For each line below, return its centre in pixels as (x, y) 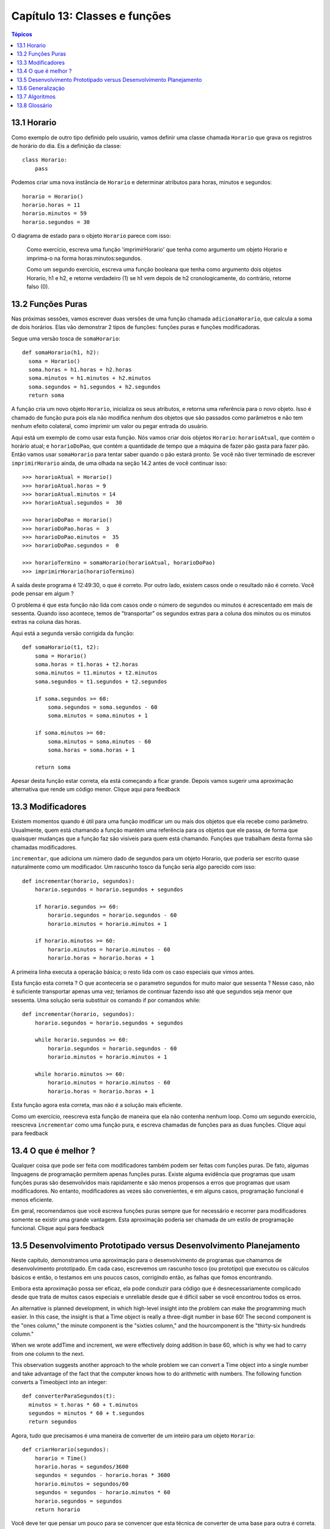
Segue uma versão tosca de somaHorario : (66, 338)
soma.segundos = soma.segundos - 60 (103, 707)
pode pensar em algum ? (42, 594)
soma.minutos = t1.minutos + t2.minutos (96, 673)
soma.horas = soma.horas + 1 (92, 750)
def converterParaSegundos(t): (69, 1396)
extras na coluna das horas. (46, 622)
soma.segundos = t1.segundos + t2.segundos (101, 681)
